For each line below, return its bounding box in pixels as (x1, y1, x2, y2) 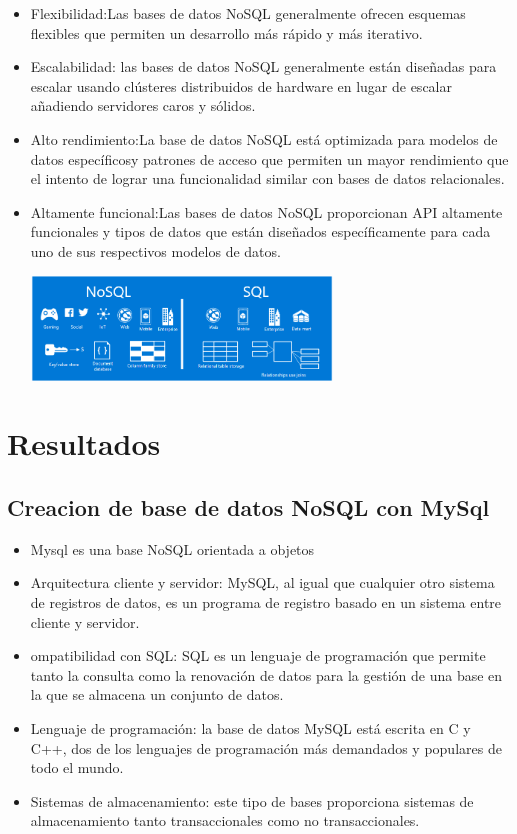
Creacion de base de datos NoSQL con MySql (7, 492, 490, 523)
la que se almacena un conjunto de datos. (30, 684, 284, 705)
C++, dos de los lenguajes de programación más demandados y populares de (30, 737, 502, 758)
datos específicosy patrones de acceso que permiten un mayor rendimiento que (30, 148, 509, 169)
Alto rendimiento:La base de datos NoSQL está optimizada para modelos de (30, 128, 498, 149)
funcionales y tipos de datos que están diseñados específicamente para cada (30, 221, 491, 242)
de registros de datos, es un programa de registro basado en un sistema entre (30, 592, 502, 613)
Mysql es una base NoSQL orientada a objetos (30, 538, 315, 559)
